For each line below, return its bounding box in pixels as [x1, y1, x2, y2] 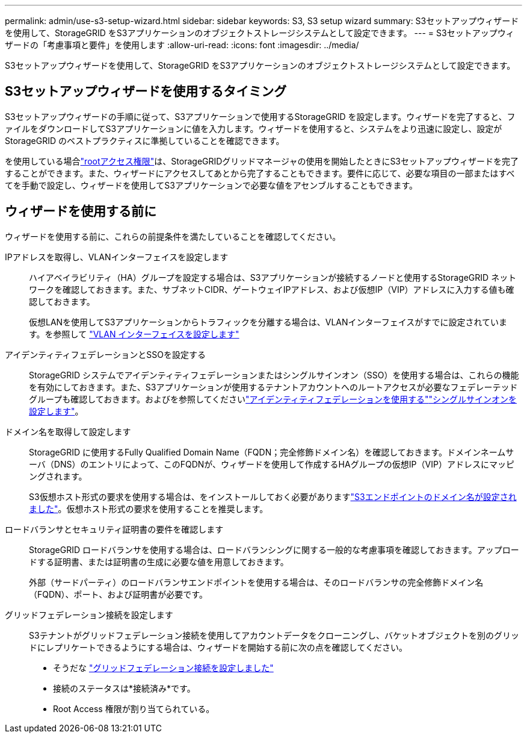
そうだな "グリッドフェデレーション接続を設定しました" [53, 662, 274, 673]
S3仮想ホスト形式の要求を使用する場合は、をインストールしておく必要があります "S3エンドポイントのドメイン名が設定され [29, 491, 517, 502]
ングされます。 [29, 471, 87, 481]
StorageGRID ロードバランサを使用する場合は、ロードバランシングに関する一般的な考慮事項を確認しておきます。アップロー [29, 544, 519, 555]
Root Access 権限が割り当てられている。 [53, 703, 215, 714]
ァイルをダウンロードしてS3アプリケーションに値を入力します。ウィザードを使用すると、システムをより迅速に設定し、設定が [5, 123, 502, 134]
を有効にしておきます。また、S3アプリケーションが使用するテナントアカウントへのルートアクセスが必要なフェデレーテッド [29, 381, 518, 392]
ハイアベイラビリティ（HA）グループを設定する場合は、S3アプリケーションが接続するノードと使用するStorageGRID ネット [29, 272, 517, 283]
